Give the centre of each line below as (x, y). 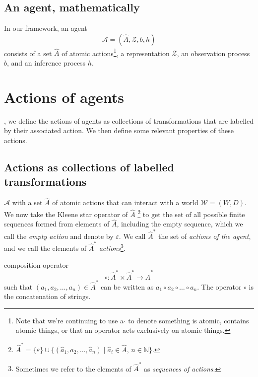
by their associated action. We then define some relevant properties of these (119, 130)
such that (18, 286)
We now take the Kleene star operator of (66, 214)
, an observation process (213, 53)
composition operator (36, 264)
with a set (27, 202)
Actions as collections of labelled (89, 167)
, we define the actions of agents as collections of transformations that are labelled (129, 120)
